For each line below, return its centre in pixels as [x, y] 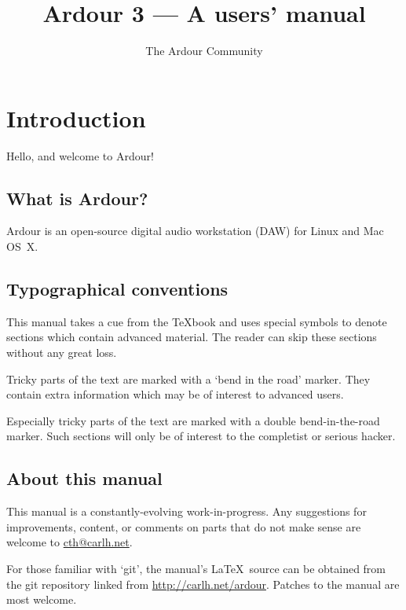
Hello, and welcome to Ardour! [80, 155]
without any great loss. [62, 353]
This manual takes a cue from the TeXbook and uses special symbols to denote [197, 321]
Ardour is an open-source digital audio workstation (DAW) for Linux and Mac [195, 231]
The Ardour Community [204, 51]
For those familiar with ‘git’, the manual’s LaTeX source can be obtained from [196, 568]
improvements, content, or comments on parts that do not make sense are [184, 526]
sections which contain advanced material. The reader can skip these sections [192, 337]
